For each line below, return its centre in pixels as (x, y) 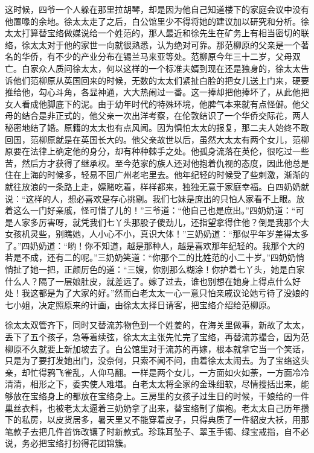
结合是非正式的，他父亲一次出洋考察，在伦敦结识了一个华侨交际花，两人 (165, 116)
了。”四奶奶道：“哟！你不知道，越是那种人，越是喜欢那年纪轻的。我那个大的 (155, 245)
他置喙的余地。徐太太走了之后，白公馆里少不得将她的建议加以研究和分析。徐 (157, 21)
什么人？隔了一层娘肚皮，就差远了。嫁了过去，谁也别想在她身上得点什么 (149, 281)
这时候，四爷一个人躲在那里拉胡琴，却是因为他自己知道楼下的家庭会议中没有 (157, 9)
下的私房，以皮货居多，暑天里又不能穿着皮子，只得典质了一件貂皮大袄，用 (153, 420)
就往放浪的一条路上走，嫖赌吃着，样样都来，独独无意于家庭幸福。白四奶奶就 (157, 186)
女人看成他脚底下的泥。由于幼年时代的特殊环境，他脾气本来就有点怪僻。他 (153, 103)
